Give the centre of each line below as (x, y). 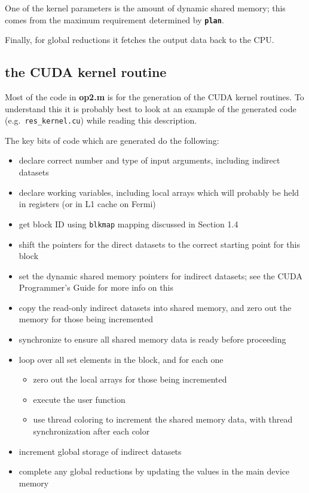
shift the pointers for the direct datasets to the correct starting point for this (159, 244)
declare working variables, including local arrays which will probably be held (159, 192)
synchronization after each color (91, 431)
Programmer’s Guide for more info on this (96, 287)
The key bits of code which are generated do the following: (112, 140)
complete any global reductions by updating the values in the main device (154, 471)
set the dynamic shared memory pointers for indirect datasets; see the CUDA (160, 275)
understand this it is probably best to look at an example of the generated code (151, 108)
